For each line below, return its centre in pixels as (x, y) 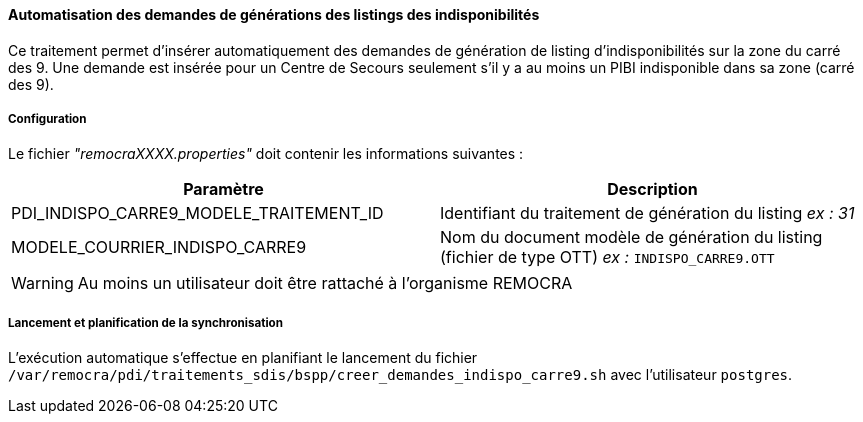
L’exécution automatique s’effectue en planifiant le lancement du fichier (243, 358)
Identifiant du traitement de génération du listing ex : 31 (647, 213)
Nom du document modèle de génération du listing (631, 237)
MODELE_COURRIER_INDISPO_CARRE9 (159, 247)
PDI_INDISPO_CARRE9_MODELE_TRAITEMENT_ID (197, 213)
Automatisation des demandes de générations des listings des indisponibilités (274, 14)
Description (652, 189)
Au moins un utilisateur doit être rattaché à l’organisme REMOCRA (325, 283)
